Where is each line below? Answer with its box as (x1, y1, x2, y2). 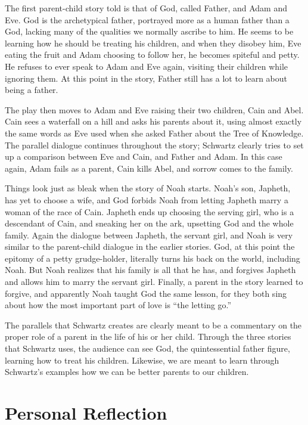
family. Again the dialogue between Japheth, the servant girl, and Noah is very (5, 228, 293, 241)
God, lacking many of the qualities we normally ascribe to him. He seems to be (5, 25, 294, 38)
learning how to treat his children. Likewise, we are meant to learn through (5, 353, 279, 366)
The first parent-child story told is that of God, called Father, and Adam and (5, 2, 287, 14)
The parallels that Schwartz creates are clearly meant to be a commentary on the (5, 318, 302, 331)
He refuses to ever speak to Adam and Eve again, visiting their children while (5, 60, 288, 72)
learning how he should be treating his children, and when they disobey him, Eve (5, 36, 301, 49)
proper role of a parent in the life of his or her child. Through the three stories (5, 330, 291, 343)
